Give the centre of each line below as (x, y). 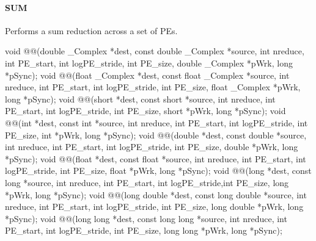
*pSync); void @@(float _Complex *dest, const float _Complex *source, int (147, 75)
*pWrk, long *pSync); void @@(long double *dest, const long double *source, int (156, 194)
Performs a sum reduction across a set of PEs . (91, 30)
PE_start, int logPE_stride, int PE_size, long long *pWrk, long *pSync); (144, 230)
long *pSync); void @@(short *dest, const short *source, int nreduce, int (140, 99)
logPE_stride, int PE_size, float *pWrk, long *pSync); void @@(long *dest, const (158, 171)
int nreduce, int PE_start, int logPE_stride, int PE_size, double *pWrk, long (152, 147)
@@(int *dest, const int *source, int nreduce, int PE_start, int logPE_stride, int (156, 122)
